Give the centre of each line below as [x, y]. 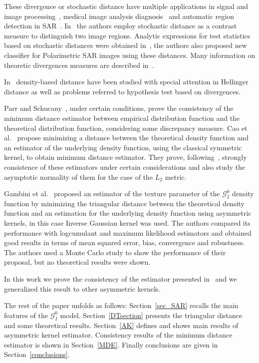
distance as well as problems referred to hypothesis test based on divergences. [123, 91]
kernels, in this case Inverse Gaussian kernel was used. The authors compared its [127, 223]
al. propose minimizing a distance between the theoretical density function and [126, 138]
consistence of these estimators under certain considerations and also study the [125, 167]
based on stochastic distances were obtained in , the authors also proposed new [126, 45]
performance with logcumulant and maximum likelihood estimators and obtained [128, 232]
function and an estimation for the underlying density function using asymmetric [128, 213]
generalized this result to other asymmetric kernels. [82, 288]
